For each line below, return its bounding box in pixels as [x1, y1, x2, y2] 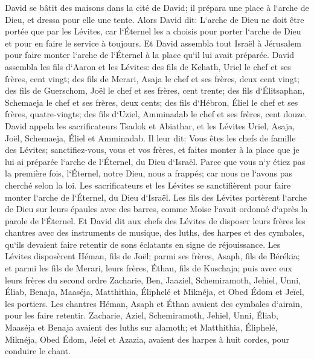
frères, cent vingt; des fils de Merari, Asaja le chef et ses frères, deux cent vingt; [5, 72, 300, 85]
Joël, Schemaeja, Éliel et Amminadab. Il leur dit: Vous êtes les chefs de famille [5, 131, 296, 144]
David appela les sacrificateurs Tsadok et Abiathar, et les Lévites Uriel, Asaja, [5, 119, 295, 132]
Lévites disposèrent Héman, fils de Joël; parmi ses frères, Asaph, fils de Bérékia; [5, 250, 300, 262]
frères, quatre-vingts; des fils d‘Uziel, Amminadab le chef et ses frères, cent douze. [5, 108, 307, 120]
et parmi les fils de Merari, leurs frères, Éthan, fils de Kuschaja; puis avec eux [5, 262, 292, 274]
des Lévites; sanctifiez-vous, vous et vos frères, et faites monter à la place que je [5, 143, 300, 156]
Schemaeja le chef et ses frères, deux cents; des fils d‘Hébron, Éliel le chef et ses [5, 95, 298, 108]
